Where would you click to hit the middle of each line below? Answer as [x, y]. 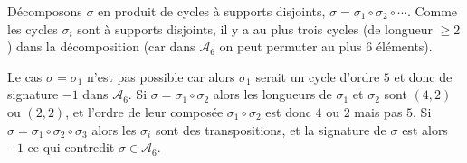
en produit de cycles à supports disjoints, [212, 11]
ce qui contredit [71, 147]
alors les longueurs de [272, 94]
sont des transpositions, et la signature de [271, 129]
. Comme [432, 11]
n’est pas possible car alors [161, 76]
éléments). [404, 46]
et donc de [423, 76]
